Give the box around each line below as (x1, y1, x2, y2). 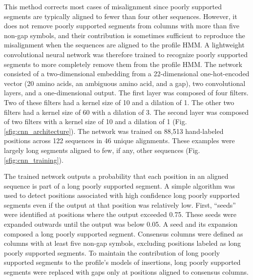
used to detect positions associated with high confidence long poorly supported (4, 190, 240, 200)
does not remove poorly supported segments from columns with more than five (4, 21, 240, 31)
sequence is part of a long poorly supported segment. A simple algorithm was (4, 180, 235, 191)
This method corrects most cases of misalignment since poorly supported (4, 1, 222, 11)
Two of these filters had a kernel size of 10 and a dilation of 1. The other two (4, 97, 234, 107)
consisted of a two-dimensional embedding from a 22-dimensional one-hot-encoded (4, 68, 250, 79)
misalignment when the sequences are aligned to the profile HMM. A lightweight (4, 40, 245, 50)
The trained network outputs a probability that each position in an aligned (4, 171, 229, 181)
